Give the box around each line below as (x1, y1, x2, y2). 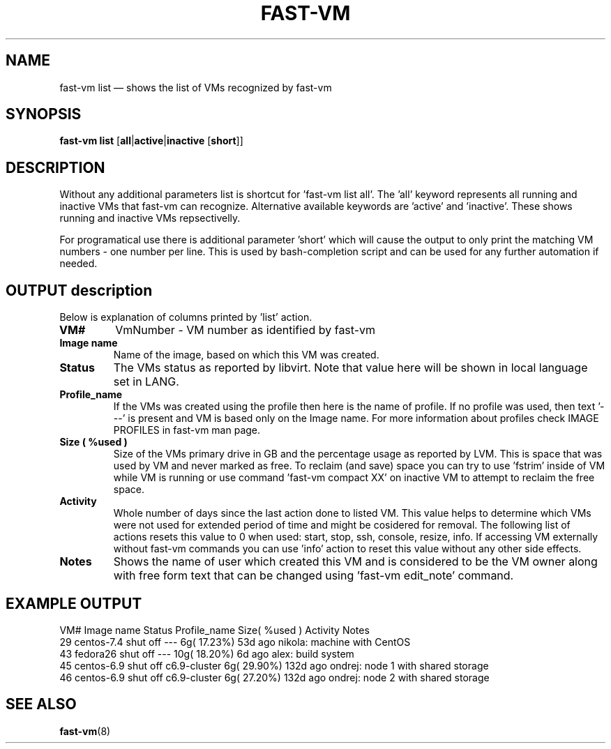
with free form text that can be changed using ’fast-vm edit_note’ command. (113, 568, 514, 583)
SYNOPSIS (6, 105, 82, 123)
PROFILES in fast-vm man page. (113, 424, 261, 437)
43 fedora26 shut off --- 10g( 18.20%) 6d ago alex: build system (59, 647, 354, 660)
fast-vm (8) (59, 725, 111, 737)
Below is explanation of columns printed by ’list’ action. (59, 311, 312, 324)
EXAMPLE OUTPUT (6, 594, 142, 612)
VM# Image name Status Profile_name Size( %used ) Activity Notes (59, 623, 370, 636)
